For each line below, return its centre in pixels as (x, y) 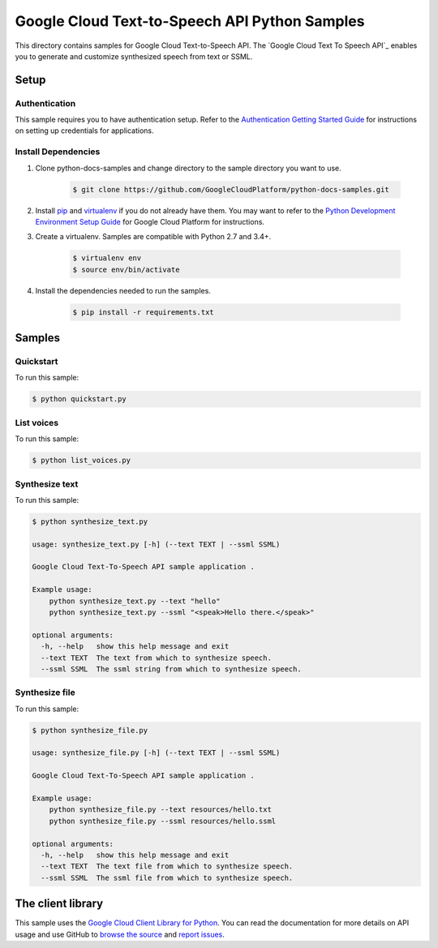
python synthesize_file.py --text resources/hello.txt (160, 810)
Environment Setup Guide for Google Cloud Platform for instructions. (150, 221)
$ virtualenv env (107, 258)
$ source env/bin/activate (126, 269)
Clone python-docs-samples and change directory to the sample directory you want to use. (189, 168)
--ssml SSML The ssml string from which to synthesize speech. (171, 669)
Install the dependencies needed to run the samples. (123, 290)
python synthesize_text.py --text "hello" (135, 601)
